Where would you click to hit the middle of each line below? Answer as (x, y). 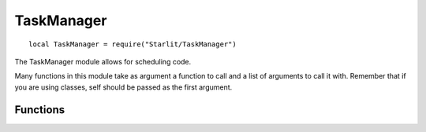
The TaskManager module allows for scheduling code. (103, 61)
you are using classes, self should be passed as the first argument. (123, 87)
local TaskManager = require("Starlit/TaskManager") (133, 44)
